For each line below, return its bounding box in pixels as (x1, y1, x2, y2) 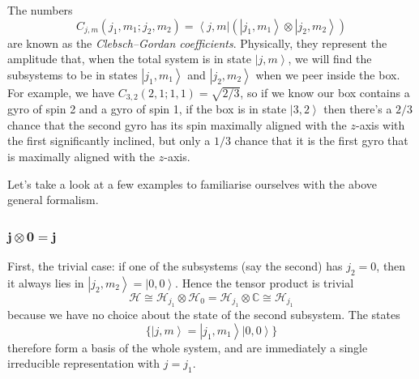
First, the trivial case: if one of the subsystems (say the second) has (7, 258, 343, 275)
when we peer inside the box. (255, 66, 400, 83)
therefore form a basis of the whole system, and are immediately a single (7, 339, 368, 356)
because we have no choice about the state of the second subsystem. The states (7, 306, 400, 323)
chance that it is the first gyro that (234, 132, 408, 149)
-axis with (355, 116, 405, 133)
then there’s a (323, 100, 392, 117)
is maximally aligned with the (7, 148, 156, 165)
